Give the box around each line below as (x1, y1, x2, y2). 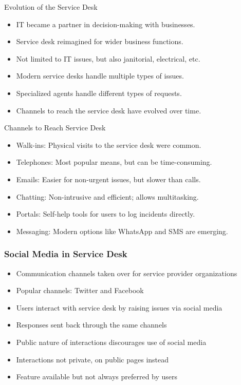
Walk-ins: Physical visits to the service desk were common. (16, 139, 201, 150)
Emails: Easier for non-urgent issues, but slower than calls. (16, 174, 201, 184)
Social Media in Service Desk (4, 247, 127, 260)
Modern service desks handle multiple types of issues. (16, 70, 184, 81)
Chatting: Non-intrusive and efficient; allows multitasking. (16, 191, 199, 202)
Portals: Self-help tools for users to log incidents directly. (16, 208, 195, 219)
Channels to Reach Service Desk (4, 122, 106, 133)
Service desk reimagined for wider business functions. (16, 36, 183, 47)
